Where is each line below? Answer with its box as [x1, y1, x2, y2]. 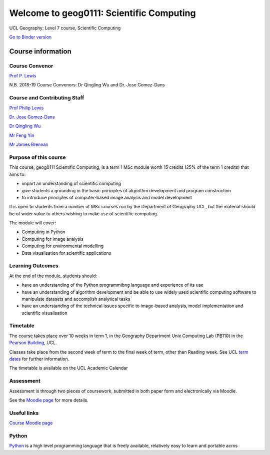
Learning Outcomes [9, 262, 58, 269]
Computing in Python [21, 229, 65, 235]
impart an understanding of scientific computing [21, 180, 121, 187]
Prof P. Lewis [9, 73, 36, 79]
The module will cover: [9, 220, 56, 226]
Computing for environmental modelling [21, 243, 104, 249]
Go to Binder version [9, 34, 52, 40]
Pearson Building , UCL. [9, 340, 57, 346]
